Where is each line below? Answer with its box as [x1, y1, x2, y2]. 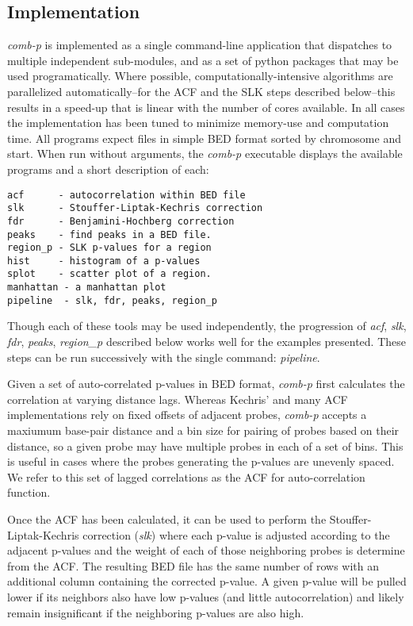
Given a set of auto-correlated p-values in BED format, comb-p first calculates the [7, 375, 405, 392]
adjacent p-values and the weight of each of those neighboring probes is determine [7, 542, 405, 559]
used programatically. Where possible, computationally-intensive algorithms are [7, 67, 393, 84]
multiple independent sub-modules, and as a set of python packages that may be [7, 52, 399, 68]
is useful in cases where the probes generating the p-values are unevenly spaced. [7, 453, 395, 470]
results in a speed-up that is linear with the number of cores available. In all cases [7, 98, 405, 115]
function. [7, 484, 51, 501]
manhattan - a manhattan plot [7, 282, 166, 294]
